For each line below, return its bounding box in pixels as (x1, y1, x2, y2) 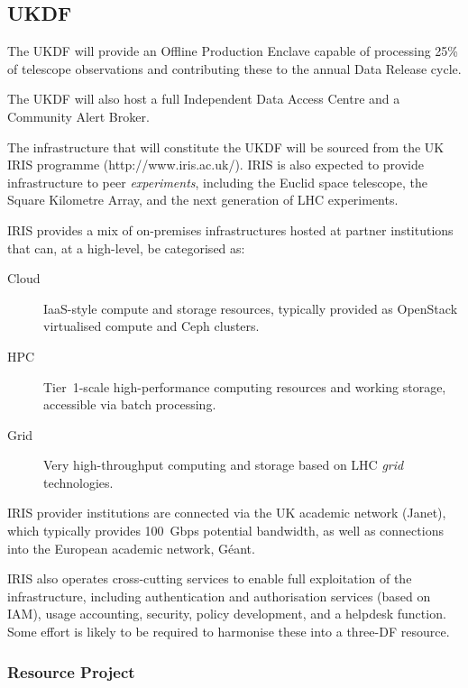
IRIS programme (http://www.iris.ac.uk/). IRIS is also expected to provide (7, 155, 424, 174)
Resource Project (7, 660, 135, 683)
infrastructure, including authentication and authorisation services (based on (7, 586, 431, 605)
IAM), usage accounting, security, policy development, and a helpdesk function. (7, 604, 446, 623)
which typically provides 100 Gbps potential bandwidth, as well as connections (7, 521, 444, 540)
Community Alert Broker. (7, 106, 150, 125)
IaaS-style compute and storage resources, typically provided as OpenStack (43, 298, 458, 317)
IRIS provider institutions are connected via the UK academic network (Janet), (7, 503, 446, 522)
